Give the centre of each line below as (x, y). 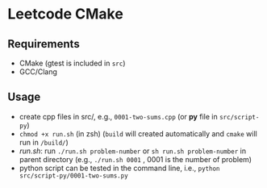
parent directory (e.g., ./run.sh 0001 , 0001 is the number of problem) (135, 159)
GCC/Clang (38, 72)
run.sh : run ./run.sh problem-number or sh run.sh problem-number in (133, 151)
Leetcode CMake (66, 14)
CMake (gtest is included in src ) (72, 63)
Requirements (44, 44)
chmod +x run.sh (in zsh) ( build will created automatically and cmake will (138, 133)
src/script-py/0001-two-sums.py (73, 175)
